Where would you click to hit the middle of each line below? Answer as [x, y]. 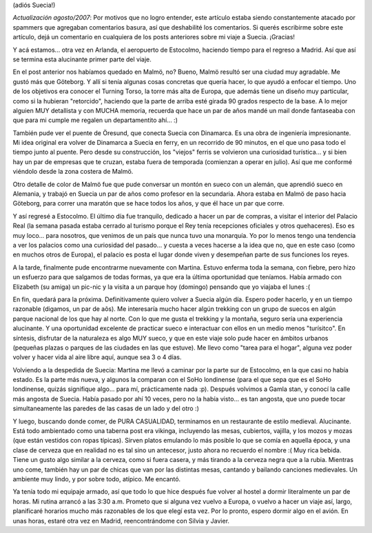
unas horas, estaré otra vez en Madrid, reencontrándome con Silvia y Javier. [121, 521]
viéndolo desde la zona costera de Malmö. [73, 172]
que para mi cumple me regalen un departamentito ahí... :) [95, 120]
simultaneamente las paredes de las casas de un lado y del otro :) [106, 409]
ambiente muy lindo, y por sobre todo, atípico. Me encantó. [97, 479]
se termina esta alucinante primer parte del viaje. [82, 59]
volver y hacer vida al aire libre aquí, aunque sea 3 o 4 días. [97, 357]
